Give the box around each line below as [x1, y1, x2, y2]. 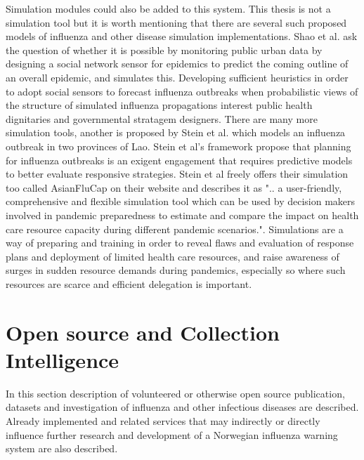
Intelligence [6, 345, 119, 374]
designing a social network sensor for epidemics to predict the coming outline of [6, 56, 349, 71]
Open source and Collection [6, 317, 280, 346]
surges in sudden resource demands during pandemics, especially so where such [6, 263, 346, 277]
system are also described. [6, 441, 118, 456]
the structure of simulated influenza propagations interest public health [6, 98, 313, 112]
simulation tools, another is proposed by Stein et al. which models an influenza [6, 125, 346, 140]
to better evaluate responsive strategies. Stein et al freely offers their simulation [6, 166, 349, 181]
